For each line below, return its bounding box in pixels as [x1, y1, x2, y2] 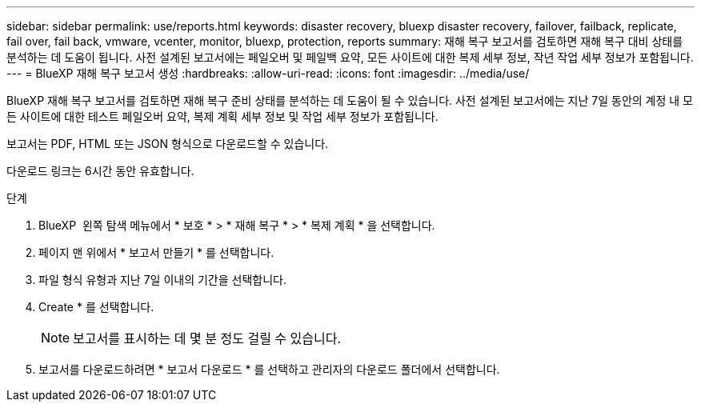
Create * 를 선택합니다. [38, 300, 154, 314]
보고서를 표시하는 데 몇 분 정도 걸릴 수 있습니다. [73, 330, 342, 346]
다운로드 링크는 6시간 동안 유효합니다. [6, 164, 194, 178]
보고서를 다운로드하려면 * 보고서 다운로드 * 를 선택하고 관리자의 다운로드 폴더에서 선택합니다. [38, 362, 500, 376]
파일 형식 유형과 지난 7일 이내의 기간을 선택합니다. [38, 273, 286, 286]
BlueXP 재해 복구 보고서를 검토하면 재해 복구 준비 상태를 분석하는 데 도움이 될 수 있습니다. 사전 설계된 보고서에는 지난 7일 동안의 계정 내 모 [6, 94, 694, 107]
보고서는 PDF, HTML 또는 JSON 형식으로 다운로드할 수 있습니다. [6, 137, 329, 150]
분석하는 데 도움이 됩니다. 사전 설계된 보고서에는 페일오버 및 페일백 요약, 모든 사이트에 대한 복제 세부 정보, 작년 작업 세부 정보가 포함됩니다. [6, 50, 694, 64]
